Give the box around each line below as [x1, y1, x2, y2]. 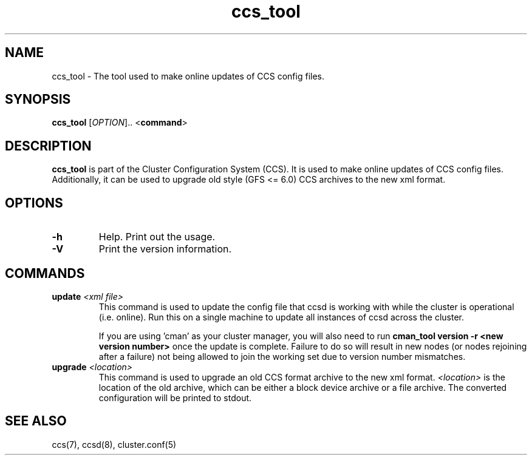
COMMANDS [5, 265, 85, 281]
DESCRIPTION [5, 138, 92, 154]
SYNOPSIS [5, 92, 71, 107]
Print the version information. [98, 243, 232, 255]
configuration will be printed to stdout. [98, 392, 252, 403]
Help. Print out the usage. [98, 231, 216, 243]
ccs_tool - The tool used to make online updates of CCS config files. [52, 70, 325, 81]
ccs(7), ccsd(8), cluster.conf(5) [52, 439, 177, 450]
